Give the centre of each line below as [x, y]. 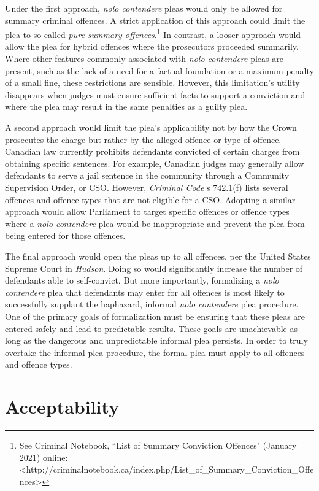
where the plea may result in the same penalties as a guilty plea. [126, 106]
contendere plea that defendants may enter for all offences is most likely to [145, 292]
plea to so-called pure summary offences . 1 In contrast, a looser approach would [153, 33]
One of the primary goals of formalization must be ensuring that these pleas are [155, 316]
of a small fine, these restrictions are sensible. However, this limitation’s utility [152, 83]
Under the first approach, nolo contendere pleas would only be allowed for [144, 8]
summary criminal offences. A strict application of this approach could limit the [155, 20]
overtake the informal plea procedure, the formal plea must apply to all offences [155, 352]
